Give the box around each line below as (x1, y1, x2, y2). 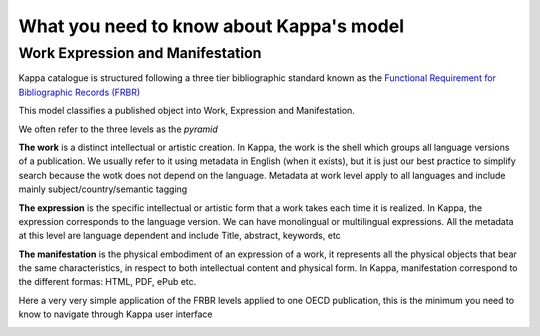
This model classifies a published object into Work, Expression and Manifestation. (18, 105, 355, 117)
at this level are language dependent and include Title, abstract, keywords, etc (18, 230, 342, 242)
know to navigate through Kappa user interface (18, 308, 213, 320)
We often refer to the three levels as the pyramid (18, 123, 219, 135)
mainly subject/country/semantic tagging (18, 183, 188, 195)
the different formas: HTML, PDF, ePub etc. (18, 276, 197, 288)
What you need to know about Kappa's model (18, 15, 405, 37)
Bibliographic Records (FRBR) (18, 86, 141, 98)
